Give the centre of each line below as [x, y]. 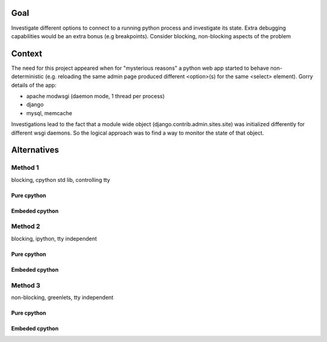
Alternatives [35, 150]
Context [27, 54]
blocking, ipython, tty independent [54, 238]
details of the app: [34, 85]
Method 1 [25, 168]
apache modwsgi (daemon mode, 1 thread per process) [95, 96]
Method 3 [26, 285]
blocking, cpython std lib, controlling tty [61, 179]
